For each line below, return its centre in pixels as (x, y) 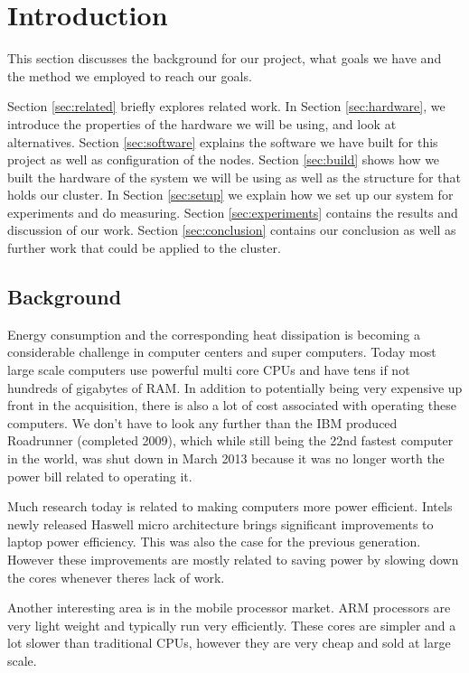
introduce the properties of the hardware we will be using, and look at (202, 123)
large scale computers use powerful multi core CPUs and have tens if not (209, 370)
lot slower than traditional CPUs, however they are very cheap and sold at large (229, 643)
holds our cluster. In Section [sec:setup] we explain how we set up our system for (230, 195)
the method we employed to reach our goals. (130, 75)
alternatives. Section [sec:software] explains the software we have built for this (223, 141)
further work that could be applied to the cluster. (144, 248)
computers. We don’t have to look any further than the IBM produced (202, 422)
